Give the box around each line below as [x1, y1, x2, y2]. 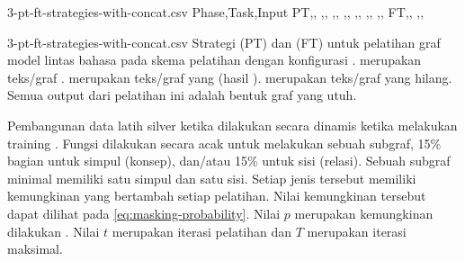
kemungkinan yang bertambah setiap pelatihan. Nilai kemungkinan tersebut [7, 186, 426, 205]
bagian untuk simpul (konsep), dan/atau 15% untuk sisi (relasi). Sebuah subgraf [7, 151, 451, 170]
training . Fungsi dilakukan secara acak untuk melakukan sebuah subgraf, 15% [7, 133, 442, 152]
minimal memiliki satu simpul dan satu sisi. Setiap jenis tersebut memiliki [7, 168, 416, 187]
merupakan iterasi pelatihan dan [112, 221, 292, 240]
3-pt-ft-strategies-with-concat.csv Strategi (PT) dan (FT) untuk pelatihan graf [7, 32, 441, 51]
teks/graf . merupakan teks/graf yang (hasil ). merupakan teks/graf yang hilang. [7, 67, 452, 86]
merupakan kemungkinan [294, 203, 434, 222]
